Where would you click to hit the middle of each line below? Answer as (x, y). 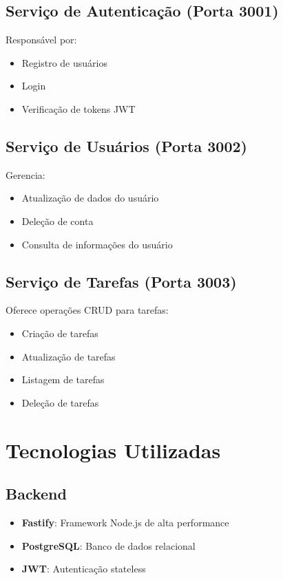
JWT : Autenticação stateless (84, 569)
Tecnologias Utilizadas (113, 450)
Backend (36, 494)
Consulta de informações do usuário (97, 244)
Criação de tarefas (60, 333)
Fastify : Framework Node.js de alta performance (125, 522)
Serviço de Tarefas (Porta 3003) (121, 281)
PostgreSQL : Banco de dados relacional (108, 545)
